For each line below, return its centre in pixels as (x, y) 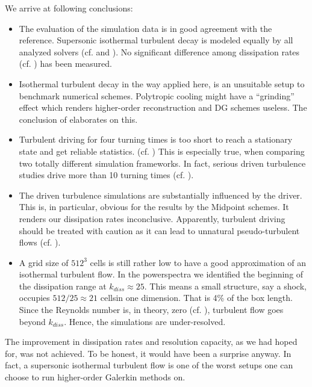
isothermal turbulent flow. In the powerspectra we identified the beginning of (161, 274)
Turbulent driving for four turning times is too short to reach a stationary (156, 139)
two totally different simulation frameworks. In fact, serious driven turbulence (162, 163)
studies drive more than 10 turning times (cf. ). (106, 175)
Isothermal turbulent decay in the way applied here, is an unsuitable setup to (162, 83)
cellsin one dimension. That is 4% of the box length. (196, 298)
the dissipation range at (63, 286)
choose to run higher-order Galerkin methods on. (95, 377)
